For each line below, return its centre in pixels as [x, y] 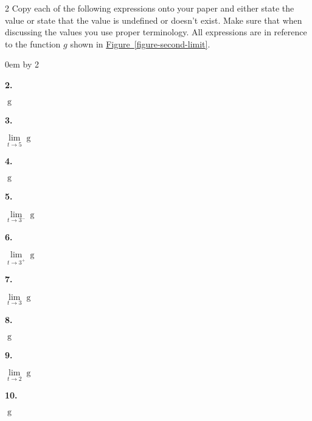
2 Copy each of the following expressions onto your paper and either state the [150, 8]
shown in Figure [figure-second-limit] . [140, 43]
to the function [33, 43]
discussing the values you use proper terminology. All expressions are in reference [156, 32]
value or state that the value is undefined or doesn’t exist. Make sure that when [154, 20]
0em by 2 [22, 64]
